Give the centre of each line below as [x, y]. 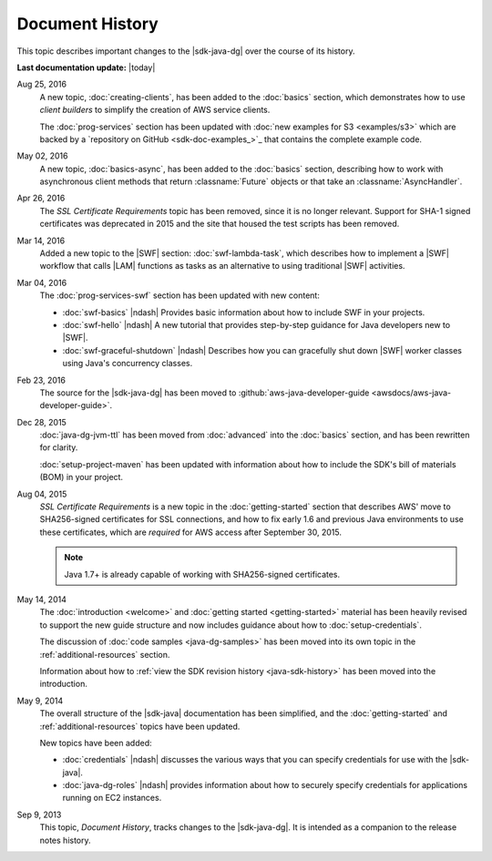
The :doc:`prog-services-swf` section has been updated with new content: [180, 295]
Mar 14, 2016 [41, 241]
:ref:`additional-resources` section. [105, 654]
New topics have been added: [96, 743]
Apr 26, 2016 [41, 198]
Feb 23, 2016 [41, 380]
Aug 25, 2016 [42, 84]
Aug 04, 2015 [42, 494]
